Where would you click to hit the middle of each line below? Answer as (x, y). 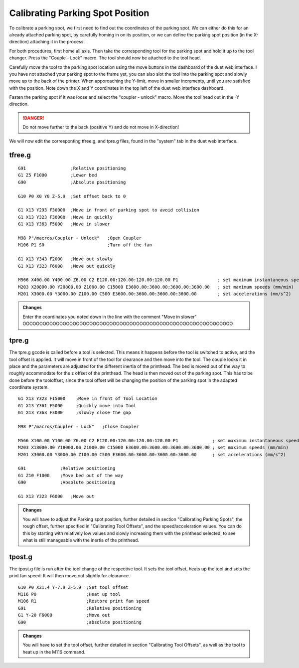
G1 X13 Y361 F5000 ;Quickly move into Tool (77, 406)
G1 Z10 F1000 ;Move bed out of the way (71, 475)
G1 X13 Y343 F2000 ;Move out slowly (66, 259)
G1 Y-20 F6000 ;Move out (64, 615)
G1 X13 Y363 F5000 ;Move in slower (64, 224)
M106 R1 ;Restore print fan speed (84, 601)
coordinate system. (29, 387)
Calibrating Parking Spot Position (79, 13)
